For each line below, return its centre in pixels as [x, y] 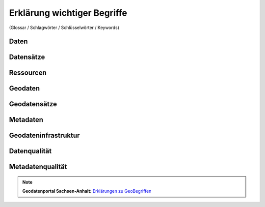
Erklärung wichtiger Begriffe [68, 13]
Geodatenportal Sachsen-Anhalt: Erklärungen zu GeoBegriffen [87, 191]
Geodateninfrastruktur [44, 135]
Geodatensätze [33, 104]
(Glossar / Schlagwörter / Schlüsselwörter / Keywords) [64, 28]
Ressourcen [28, 73]
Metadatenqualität [38, 167]
